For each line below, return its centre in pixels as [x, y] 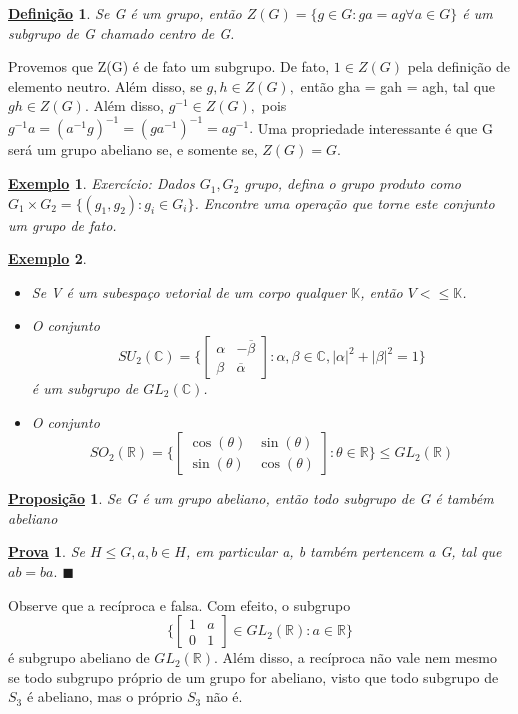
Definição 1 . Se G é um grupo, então [125, 13]
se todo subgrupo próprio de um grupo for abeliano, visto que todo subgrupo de [253, 676]
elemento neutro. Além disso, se [105, 85]
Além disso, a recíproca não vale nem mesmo [360, 657]
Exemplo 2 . [47, 258]
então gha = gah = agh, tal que [398, 85]
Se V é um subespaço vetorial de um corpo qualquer [189, 291]
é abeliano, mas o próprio [104, 696]
